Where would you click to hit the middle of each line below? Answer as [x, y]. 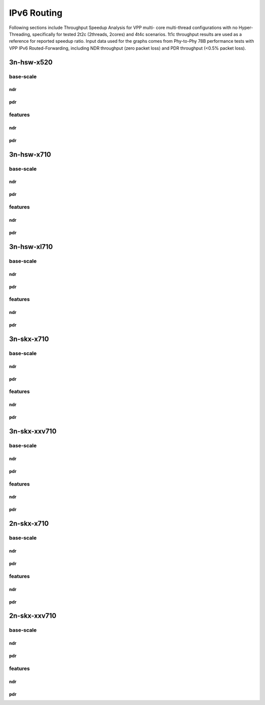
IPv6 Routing [36, 13]
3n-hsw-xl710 [31, 247]
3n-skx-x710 [29, 339]
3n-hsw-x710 [30, 154]
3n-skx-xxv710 [33, 431]
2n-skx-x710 [29, 524]
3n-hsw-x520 [31, 62]
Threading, [20, 34]
